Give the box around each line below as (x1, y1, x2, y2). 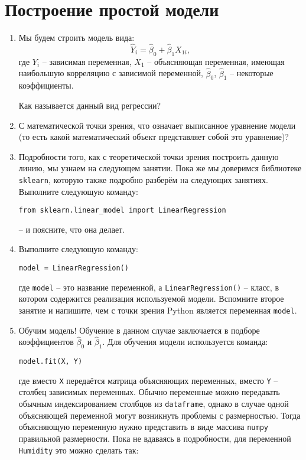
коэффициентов (18, 335, 74, 348)
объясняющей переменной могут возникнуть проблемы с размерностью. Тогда (18, 409, 301, 421)
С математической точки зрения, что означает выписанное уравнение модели (18, 119, 296, 131)
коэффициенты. (18, 79, 74, 92)
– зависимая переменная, (42, 55, 132, 67)
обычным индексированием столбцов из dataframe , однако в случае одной (18, 397, 289, 410)
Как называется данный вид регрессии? (18, 99, 161, 111)
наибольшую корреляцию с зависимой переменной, (18, 67, 203, 79)
